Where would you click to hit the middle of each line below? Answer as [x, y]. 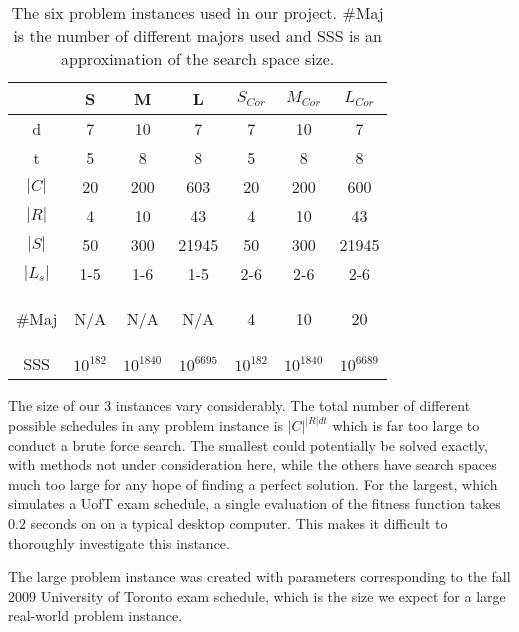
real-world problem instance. [95, 615]
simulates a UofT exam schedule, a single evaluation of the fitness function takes [254, 503]
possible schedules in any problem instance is [146, 425]
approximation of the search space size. [198, 58]
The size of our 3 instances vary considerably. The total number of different [239, 405]
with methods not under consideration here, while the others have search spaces [252, 464]
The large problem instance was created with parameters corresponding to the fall [259, 576]
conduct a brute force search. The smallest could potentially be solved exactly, [248, 444]
